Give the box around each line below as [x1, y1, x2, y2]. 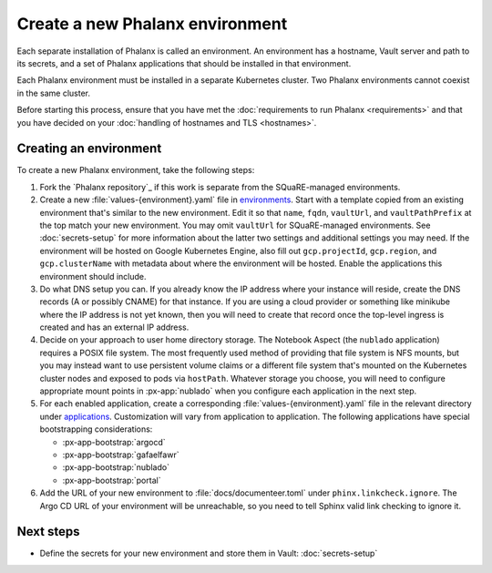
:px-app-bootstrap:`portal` [62, 475, 161, 486]
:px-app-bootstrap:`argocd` [62, 436, 166, 447]
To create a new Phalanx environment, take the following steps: [16, 165, 255, 176]
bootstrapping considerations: [39, 424, 153, 435]
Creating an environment [16, 141, 162, 157]
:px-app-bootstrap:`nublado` [62, 462, 170, 473]
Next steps [16, 524, 80, 539]
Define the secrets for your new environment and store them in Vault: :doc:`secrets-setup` [39, 547, 378, 559]
